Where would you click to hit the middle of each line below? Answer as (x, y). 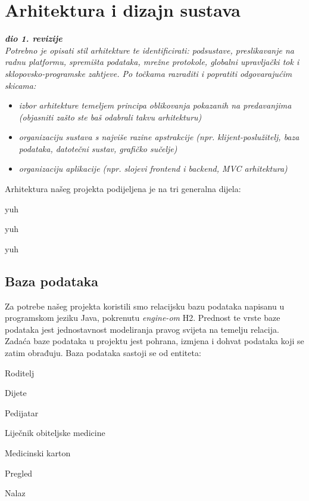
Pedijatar (22, 412)
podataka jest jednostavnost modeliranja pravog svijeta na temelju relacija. (142, 329)
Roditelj (20, 372)
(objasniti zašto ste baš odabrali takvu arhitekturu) (110, 117)
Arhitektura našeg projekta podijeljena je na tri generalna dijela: (123, 189)
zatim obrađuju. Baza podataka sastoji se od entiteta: (103, 353)
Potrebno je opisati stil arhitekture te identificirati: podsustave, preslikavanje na (149, 50)
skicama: (21, 85)
